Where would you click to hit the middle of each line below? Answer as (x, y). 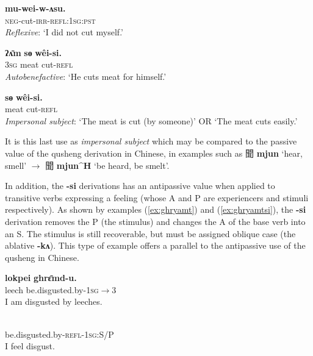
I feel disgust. (30, 346)
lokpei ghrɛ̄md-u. (41, 278)
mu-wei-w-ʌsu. (35, 8)
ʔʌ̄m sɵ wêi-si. (34, 52)
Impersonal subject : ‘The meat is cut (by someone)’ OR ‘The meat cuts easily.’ (151, 120)
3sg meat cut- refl (39, 64)
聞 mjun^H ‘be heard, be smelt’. (107, 165)
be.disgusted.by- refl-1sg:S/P (59, 334)
